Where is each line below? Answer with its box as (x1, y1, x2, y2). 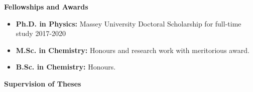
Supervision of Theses (4, 78, 81, 88)
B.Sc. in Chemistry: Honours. (16, 61, 116, 72)
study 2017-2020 (16, 28, 66, 38)
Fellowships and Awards (4, 1, 88, 11)
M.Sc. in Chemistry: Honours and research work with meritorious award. (16, 44, 249, 55)
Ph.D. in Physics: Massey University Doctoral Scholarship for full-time (16, 18, 241, 28)
